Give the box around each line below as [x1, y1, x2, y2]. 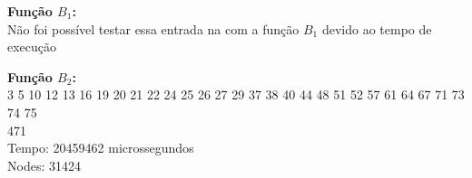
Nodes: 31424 [7, 155, 81, 174]
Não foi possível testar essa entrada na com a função [7, 19, 300, 38]
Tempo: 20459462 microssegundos [7, 138, 194, 157]
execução [7, 37, 57, 56]
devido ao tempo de [321, 19, 432, 38]
